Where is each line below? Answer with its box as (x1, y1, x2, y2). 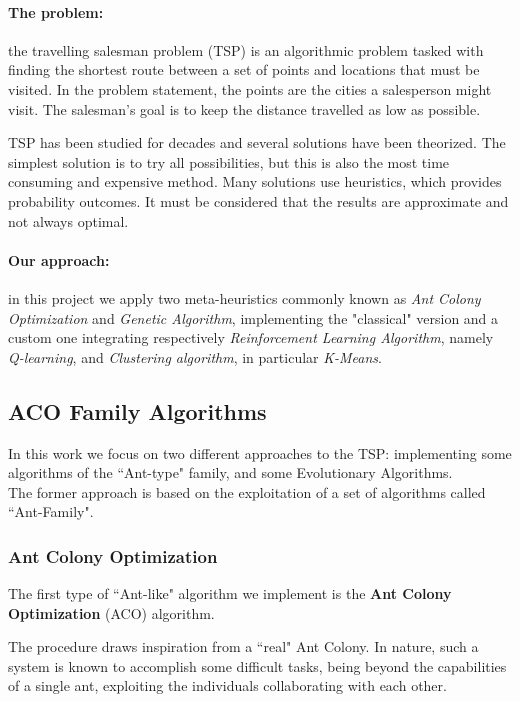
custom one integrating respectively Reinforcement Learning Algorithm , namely (8, 327, 494, 348)
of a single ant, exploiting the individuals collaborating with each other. (8, 675, 447, 696)
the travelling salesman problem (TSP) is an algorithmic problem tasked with (8, 39, 484, 60)
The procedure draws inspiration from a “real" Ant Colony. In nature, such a (8, 636, 479, 657)
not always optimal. (8, 210, 129, 231)
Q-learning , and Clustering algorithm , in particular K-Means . (8, 346, 382, 367)
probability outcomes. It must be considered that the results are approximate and (8, 190, 509, 211)
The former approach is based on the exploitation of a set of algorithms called (8, 481, 486, 502)
